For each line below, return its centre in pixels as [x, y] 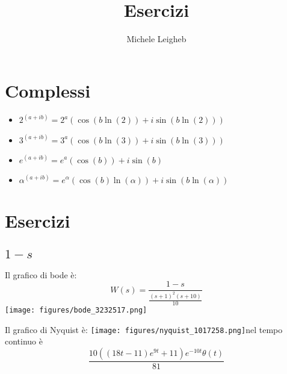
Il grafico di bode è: [41, 274]
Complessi [48, 90]
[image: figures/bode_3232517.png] [76, 310]
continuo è [24, 341]
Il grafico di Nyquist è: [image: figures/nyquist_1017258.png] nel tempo [144, 329]
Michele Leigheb [156, 39]
